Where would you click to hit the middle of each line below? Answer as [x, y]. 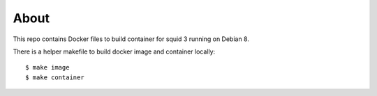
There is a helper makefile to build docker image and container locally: [114, 51]
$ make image [47, 67]
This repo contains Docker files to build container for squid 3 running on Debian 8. [131, 39]
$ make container [55, 77]
